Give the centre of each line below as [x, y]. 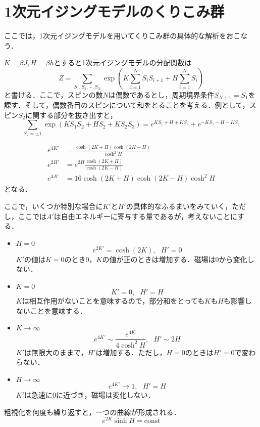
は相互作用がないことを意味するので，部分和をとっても [113, 301]
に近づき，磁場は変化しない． [106, 395]
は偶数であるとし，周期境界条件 [161, 94]
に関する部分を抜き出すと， [71, 115]
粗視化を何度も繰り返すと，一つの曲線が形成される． [92, 412]
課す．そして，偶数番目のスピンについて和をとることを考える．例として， [127, 105]
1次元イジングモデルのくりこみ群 [114, 11]
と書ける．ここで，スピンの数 [54, 94]
